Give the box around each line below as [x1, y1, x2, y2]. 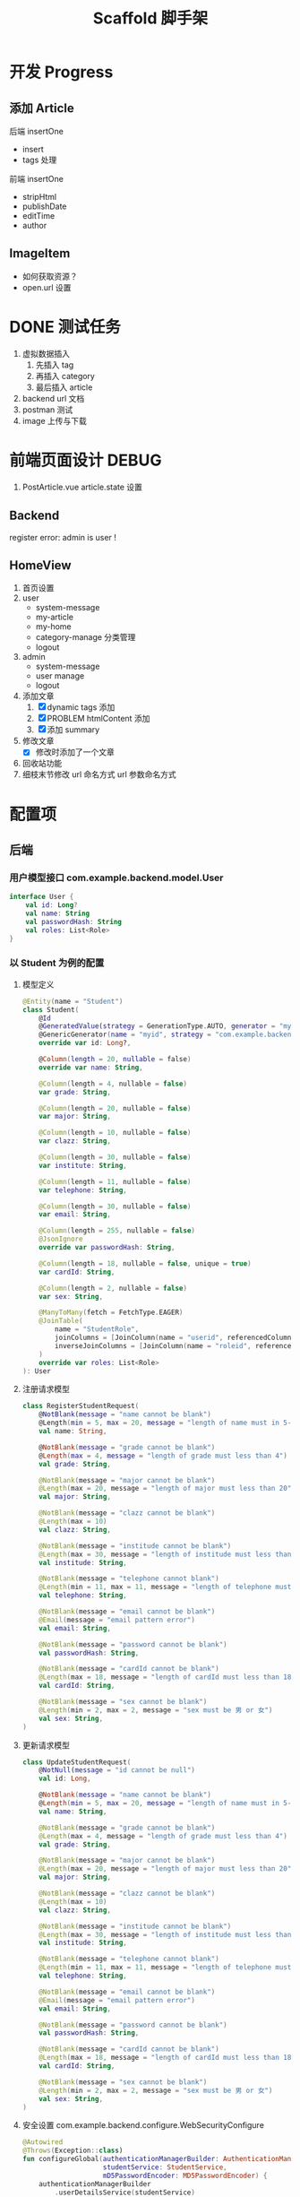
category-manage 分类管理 [35, 632, 136, 643]
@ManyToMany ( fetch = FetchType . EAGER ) [39, 1308, 184, 1318]
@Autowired [21, 2138, 64, 2147]
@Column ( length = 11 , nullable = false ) [39, 1177, 192, 1186]
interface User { [9, 893, 74, 902]
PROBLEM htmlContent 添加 [47, 714, 150, 724]
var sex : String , [39, 1292, 104, 1301]
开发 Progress [9, 62, 114, 82]
